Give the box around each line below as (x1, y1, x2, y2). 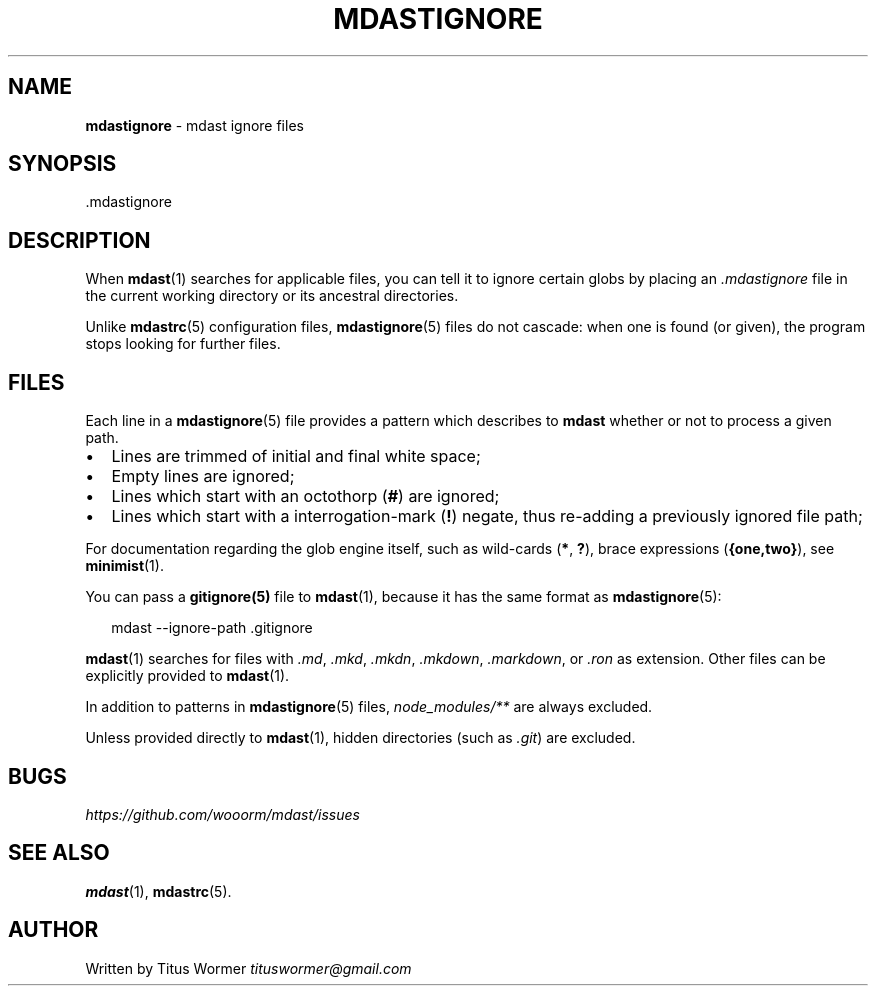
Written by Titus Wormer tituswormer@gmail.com (85, 959, 412, 977)
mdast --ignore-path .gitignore (111, 619, 313, 637)
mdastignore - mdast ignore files (85, 116, 304, 134)
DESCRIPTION (8, 227, 151, 253)
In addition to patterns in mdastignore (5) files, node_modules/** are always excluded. (85, 698, 653, 716)
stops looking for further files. (85, 335, 281, 353)
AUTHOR (8, 917, 99, 943)
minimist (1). (85, 557, 164, 575)
